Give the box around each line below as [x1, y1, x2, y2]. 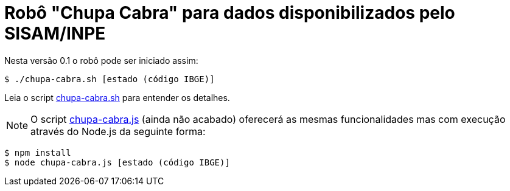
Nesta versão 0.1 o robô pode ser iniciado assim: [4, 55, 198, 66]
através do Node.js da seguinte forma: [30, 125, 206, 137]
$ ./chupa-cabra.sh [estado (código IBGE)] [4, 74, 215, 84]
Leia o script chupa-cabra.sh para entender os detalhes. [4, 92, 230, 103]
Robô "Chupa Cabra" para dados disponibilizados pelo [4, 2, 455, 23]
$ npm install [4, 147, 71, 158]
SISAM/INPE [4, 23, 106, 44]
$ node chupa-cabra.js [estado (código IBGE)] [4, 157, 230, 167]
